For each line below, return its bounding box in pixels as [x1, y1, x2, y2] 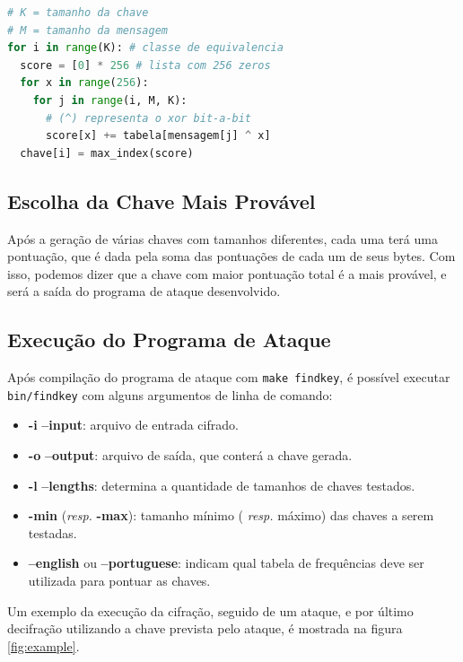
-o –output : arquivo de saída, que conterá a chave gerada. [28, 446, 353, 465]
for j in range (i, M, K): [32, 93, 188, 107]
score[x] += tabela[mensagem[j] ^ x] [45, 129, 271, 143]
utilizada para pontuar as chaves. [28, 571, 211, 589]
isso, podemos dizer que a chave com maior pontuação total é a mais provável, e [7, 264, 447, 283]
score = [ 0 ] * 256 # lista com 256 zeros [20, 58, 271, 72]
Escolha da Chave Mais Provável [7, 187, 316, 214]
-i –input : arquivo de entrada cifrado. [28, 415, 239, 434]
